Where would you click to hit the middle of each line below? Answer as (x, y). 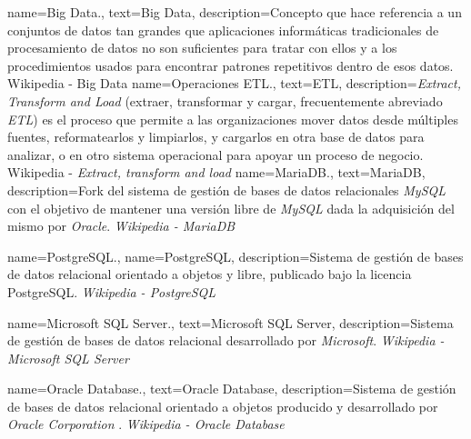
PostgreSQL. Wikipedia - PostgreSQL (112, 291)
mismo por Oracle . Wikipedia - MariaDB (121, 226)
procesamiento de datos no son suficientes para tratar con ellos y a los (202, 48)
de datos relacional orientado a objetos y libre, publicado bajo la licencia (210, 274)
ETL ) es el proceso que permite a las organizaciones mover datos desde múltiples (233, 119)
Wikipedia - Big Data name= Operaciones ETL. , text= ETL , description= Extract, (235, 83)
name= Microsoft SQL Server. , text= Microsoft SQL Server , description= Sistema (230, 322)
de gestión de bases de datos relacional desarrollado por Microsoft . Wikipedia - (226, 340)
